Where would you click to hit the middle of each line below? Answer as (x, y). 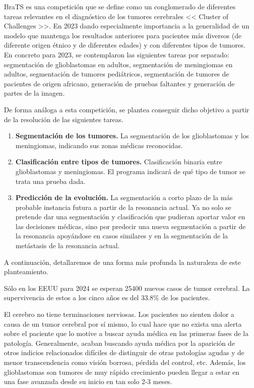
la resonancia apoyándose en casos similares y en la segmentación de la (122, 236)
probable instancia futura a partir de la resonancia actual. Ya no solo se (123, 207)
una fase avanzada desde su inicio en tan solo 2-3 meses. (88, 381)
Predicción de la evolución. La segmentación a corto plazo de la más (124, 197)
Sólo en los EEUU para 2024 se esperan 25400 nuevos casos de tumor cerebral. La (127, 288)
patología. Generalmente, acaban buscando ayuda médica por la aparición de (119, 343)
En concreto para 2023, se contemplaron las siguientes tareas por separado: (117, 54)
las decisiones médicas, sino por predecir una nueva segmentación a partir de (130, 226)
